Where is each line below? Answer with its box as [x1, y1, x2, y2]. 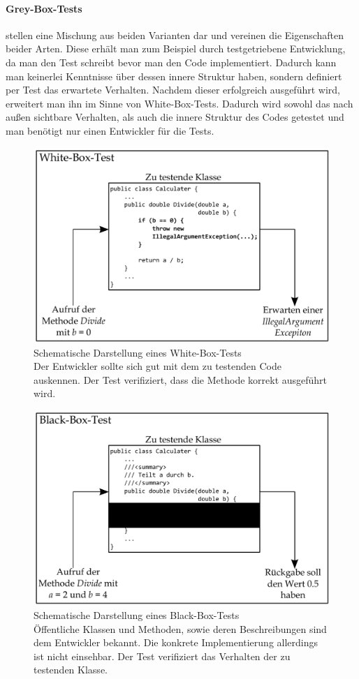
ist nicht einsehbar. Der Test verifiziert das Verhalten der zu [34, 648, 291, 663]
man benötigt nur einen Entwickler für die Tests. [6, 123, 214, 137]
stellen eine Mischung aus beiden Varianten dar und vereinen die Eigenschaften [6, 27, 344, 42]
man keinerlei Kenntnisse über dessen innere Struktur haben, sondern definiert [6, 68, 342, 83]
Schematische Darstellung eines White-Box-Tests [34, 345, 242, 359]
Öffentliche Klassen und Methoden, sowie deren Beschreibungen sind [34, 621, 327, 636]
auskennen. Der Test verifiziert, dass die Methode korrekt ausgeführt [34, 372, 328, 387]
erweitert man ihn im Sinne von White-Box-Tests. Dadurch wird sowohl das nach [6, 96, 353, 110]
